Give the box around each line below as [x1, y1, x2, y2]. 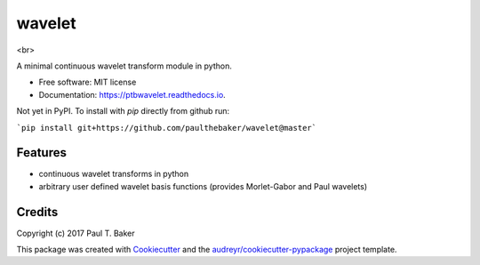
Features [16, 145, 67, 160]
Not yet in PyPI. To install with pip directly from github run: [16, 106, 230, 116]
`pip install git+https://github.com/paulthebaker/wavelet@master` [16, 123, 317, 132]
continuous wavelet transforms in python [38, 169, 189, 180]
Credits [16, 205, 59, 220]
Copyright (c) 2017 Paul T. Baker [16, 228, 135, 238]
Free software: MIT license [38, 76, 137, 88]
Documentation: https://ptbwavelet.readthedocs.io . [38, 89, 226, 100]
